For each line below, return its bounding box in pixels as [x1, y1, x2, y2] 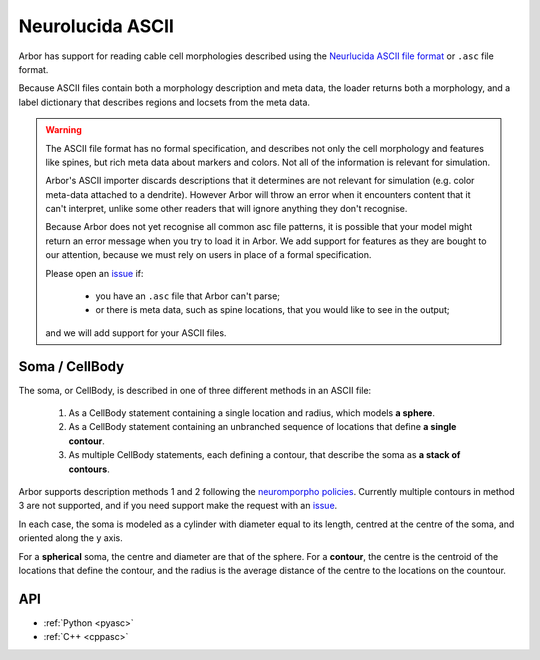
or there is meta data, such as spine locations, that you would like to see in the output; [95, 304, 450, 316]
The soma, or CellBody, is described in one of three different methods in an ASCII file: [18, 384, 372, 396]
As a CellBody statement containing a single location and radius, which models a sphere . [68, 407, 435, 419]
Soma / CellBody [18, 358, 125, 375]
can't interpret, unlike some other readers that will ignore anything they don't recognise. [45, 203, 408, 215]
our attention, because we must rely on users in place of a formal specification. [45, 249, 372, 261]
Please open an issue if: [45, 267, 144, 279]
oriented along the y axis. [18, 532, 124, 544]
